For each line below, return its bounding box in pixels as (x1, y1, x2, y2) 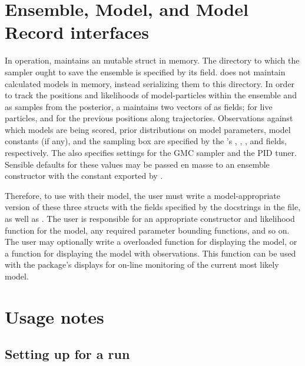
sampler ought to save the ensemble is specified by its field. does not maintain (5, 65, 286, 78)
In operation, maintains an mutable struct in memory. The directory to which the (5, 54, 300, 66)
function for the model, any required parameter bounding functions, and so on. (5, 224, 290, 236)
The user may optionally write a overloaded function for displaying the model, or (5, 235, 297, 248)
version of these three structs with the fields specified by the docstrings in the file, (5, 201, 301, 213)
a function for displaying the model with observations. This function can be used (5, 247, 296, 259)
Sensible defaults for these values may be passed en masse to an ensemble (5, 158, 270, 170)
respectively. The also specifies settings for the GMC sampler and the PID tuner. (5, 147, 297, 159)
